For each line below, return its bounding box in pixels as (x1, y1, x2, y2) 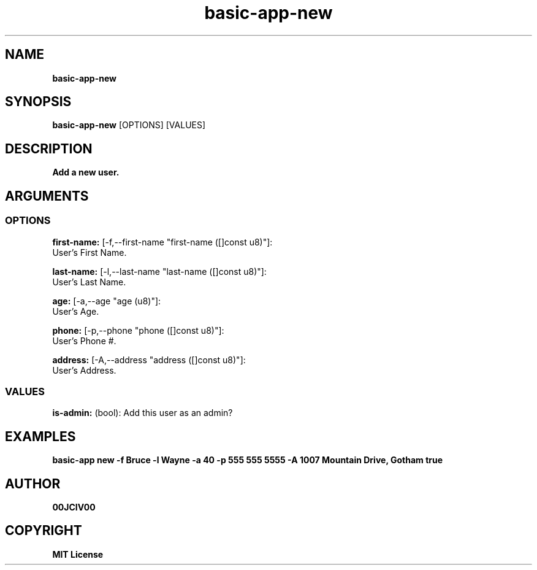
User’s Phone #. (52, 335, 116, 346)
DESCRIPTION (5, 141, 93, 156)
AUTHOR (5, 476, 61, 491)
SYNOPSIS (5, 94, 72, 110)
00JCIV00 (52, 501, 96, 512)
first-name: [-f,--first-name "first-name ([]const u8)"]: (52, 236, 273, 247)
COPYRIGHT (5, 523, 82, 539)
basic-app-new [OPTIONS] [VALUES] (52, 120, 206, 131)
